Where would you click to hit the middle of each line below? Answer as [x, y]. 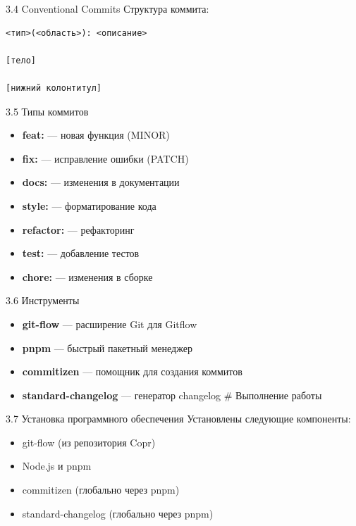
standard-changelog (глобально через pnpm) [118, 513]
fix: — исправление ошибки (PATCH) [105, 158]
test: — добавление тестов [81, 253]
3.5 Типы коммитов [47, 111]
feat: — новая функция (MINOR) [96, 135]
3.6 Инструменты [43, 300]
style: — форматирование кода [89, 205]
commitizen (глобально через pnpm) [101, 490]
